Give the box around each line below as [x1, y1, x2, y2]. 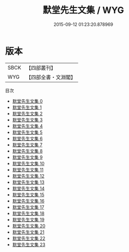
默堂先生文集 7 [12, 142, 43, 148]
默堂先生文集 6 [12, 135, 43, 141]
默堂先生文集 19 [12, 217, 45, 223]
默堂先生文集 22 [12, 235, 46, 241]
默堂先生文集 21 [12, 229, 45, 235]
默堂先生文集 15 [12, 192, 45, 198]
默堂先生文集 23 [12, 242, 46, 248]
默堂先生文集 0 [12, 98, 43, 104]
